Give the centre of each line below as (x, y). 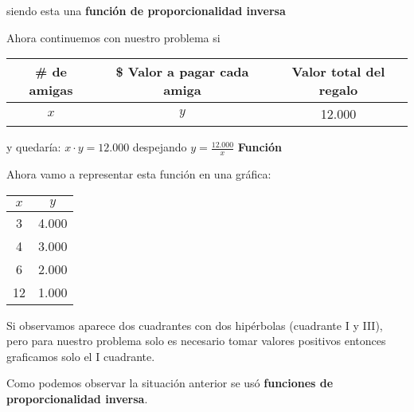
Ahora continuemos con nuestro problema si (113, 37)
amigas (51, 90)
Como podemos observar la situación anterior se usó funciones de (170, 383)
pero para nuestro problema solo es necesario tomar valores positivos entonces (196, 341)
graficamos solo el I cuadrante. (81, 356)
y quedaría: (34, 147)
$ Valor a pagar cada (182, 72)
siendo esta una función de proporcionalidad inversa (146, 10)
